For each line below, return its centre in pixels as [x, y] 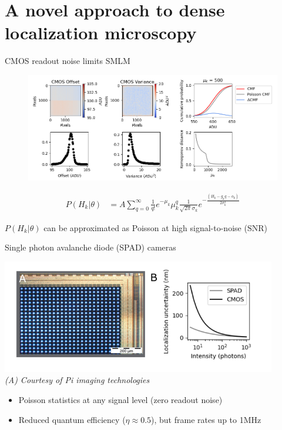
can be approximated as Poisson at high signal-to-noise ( [145, 227]
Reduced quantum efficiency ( [72, 419]
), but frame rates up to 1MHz [206, 419]
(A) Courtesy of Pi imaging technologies [77, 380]
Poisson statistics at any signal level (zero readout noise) [120, 399]
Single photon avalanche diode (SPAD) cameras [90, 247]
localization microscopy [101, 33]
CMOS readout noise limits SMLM [68, 61]
